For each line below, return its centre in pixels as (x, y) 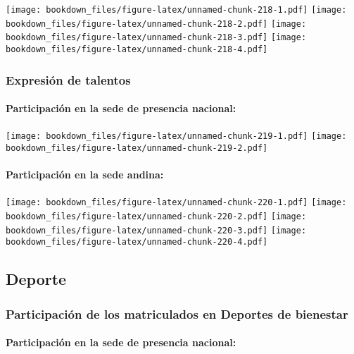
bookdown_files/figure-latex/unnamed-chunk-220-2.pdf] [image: (156, 217)
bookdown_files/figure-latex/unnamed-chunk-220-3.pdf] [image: (156, 230)
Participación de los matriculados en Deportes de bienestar (177, 313)
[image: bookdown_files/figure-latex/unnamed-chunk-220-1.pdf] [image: (176, 203)
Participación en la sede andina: (85, 175)
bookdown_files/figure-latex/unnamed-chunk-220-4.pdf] (137, 242)
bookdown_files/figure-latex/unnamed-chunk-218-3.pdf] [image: (156, 38)
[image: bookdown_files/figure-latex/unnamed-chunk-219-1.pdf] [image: (176, 136)
